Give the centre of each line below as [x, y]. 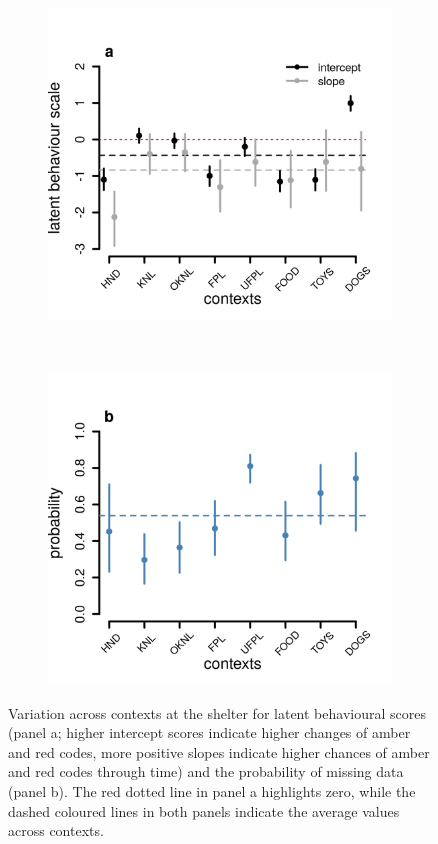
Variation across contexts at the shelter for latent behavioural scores [217, 712]
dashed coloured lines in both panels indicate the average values [204, 810]
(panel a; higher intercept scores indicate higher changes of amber [209, 732]
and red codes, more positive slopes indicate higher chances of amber [219, 751]
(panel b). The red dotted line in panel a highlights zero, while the [212, 791]
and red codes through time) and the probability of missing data [206, 771]
